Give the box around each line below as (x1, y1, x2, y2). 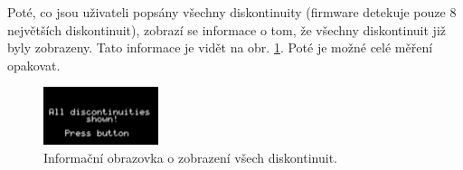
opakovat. (7, 55, 61, 74)
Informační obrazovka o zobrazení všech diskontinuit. (43, 148, 338, 167)
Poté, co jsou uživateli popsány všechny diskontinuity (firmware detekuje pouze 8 (7, 3, 457, 21)
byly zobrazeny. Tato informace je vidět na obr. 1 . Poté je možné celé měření (7, 38, 433, 57)
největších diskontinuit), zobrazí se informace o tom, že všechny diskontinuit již (7, 20, 447, 39)
